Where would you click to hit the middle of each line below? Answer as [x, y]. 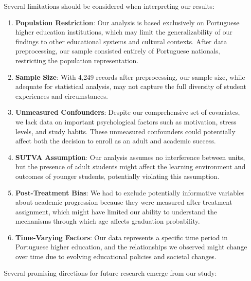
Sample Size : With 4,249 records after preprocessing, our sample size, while [130, 77]
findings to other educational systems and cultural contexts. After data [121, 41]
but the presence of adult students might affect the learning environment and [130, 167]
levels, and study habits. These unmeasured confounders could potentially [125, 131]
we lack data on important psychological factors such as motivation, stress [126, 121]
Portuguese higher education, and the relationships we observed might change [131, 247]
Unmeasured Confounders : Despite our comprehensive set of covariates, [128, 112]
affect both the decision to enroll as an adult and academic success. [116, 141]
